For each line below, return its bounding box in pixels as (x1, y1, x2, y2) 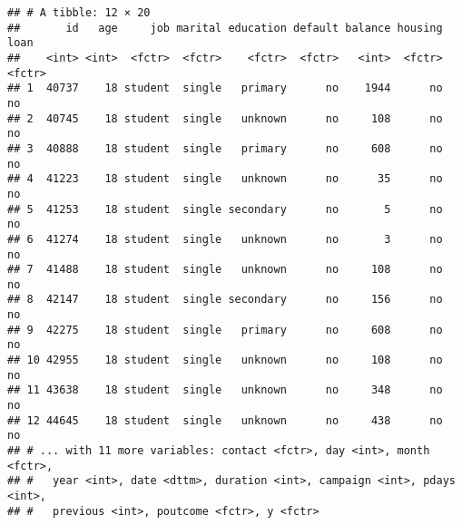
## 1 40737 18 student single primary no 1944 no (7, 82, 443, 95)
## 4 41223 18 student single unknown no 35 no (7, 172, 443, 186)
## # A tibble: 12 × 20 (7, 6, 151, 19)
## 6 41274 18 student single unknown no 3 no (7, 232, 443, 246)
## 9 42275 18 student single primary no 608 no (7, 323, 443, 336)
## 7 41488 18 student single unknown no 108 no (7, 263, 443, 277)
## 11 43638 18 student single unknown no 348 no (7, 384, 443, 397)
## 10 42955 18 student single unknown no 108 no (7, 354, 443, 367)
